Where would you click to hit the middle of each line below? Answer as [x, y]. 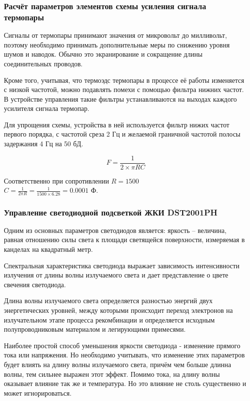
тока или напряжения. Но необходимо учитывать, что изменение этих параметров [125, 355]
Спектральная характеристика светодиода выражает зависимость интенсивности [122, 265]
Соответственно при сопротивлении [56, 180]
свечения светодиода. [35, 284]
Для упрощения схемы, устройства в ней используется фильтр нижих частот [117, 124]
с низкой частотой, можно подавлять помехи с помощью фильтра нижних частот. [124, 89]
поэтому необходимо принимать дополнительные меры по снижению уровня [117, 44]
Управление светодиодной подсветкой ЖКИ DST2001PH [111, 212]
